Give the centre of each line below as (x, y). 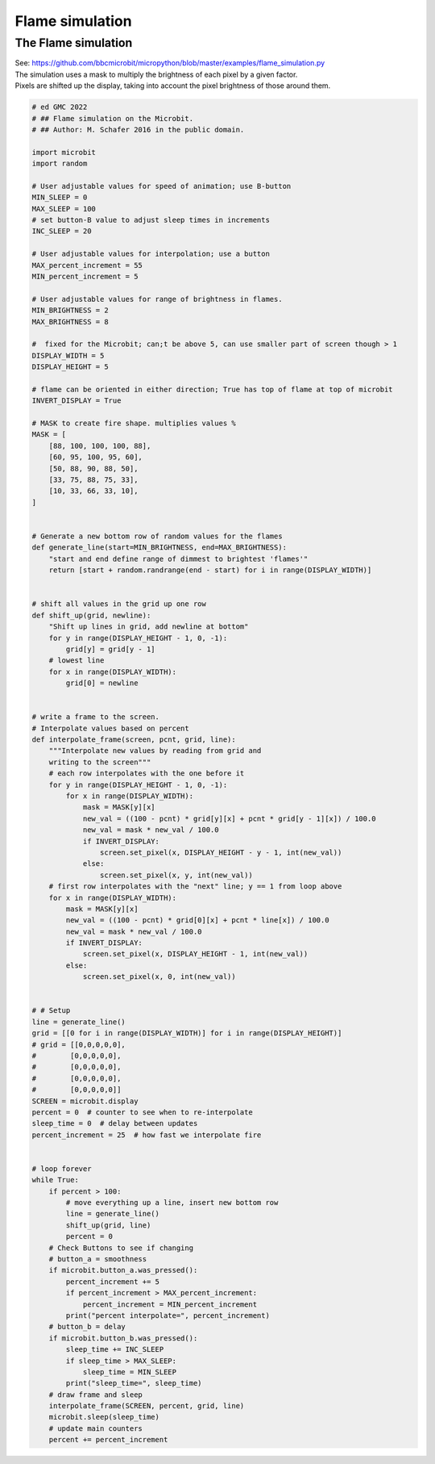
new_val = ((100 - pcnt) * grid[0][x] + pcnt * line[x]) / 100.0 (197, 920)
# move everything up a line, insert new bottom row (172, 1203)
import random (60, 164)
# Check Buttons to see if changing (121, 1248)
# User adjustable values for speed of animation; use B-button (162, 186)
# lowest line (77, 661)
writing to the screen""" (100, 762)
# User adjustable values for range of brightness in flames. (157, 299)
